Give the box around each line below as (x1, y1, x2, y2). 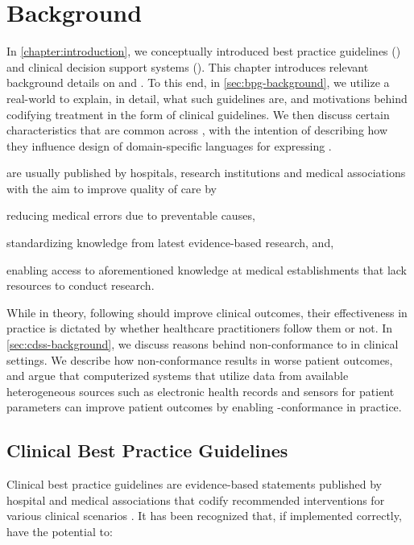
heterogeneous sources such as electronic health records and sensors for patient (6, 382, 395, 399)
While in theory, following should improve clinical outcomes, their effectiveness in (6, 303, 408, 320)
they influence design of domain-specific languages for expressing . (6, 137, 332, 154)
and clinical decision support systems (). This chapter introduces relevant (6, 58, 369, 75)
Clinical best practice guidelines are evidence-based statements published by (6, 476, 383, 493)
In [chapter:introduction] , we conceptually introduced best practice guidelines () (6, 43, 401, 60)
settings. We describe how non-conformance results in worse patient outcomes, (6, 351, 393, 368)
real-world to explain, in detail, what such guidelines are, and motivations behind (6, 89, 408, 106)
